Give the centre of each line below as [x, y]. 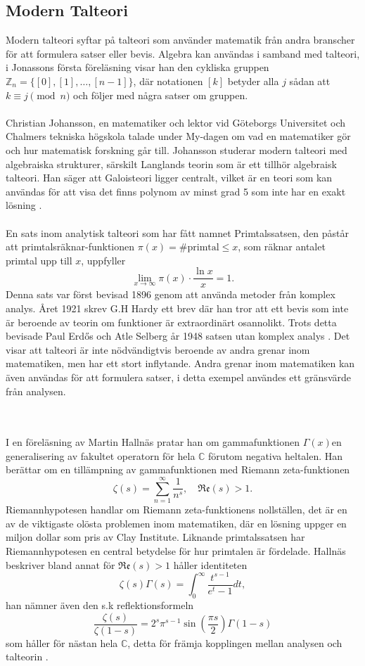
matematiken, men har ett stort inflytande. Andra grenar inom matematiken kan [180, 363]
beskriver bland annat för [60, 564]
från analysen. [36, 391]
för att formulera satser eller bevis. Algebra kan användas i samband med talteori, [183, 53]
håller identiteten [210, 564]
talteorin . [27, 657]
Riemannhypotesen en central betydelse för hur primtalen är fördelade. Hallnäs [176, 550]
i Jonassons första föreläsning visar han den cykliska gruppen [137, 67]
